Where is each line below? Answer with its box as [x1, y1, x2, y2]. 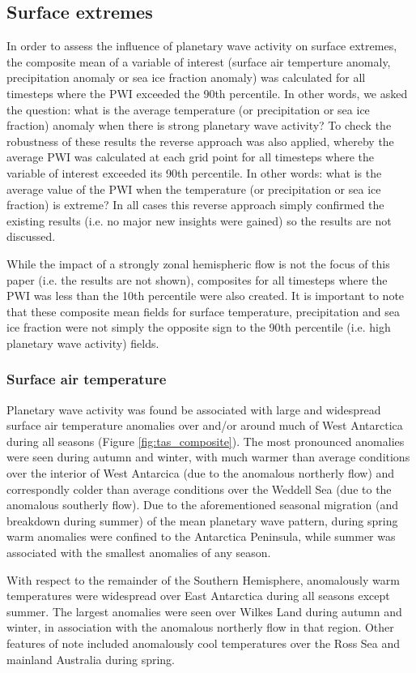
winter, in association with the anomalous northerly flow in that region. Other [6, 619, 394, 636]
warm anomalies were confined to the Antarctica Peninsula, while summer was [6, 528, 396, 545]
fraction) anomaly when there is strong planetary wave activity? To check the [6, 117, 392, 134]
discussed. [6, 228, 56, 245]
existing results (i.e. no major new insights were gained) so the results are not [6, 212, 392, 229]
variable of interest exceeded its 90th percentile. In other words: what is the [6, 164, 382, 181]
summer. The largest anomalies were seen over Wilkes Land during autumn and [6, 602, 402, 619]
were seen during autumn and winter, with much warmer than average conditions [6, 448, 410, 465]
